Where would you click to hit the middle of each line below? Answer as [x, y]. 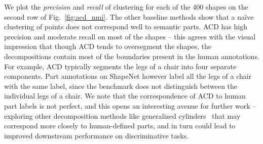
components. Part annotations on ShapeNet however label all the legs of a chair [128, 76]
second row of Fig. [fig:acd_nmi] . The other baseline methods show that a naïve [129, 16]
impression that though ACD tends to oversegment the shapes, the [108, 46]
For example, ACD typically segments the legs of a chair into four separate [120, 66]
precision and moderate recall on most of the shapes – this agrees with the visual [130, 36]
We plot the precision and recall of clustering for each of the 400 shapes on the [126, 7]
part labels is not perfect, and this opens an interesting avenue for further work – [130, 105]
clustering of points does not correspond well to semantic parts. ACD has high [126, 27]
